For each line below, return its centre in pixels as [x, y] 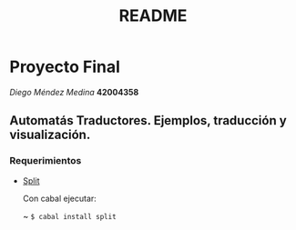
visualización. [50, 135]
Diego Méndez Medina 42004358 [74, 92]
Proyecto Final [65, 67]
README [153, 16]
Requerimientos [46, 161]
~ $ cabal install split [69, 215]
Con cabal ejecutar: [60, 198]
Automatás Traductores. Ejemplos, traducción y [148, 120]
